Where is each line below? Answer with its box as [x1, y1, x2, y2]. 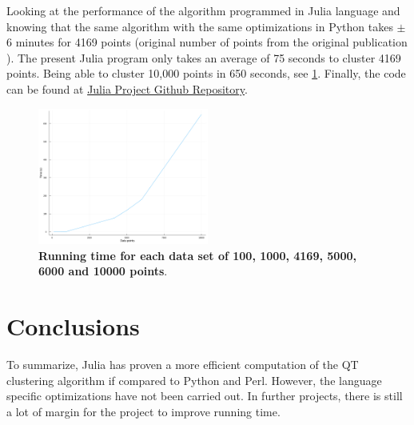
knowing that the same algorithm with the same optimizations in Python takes [6, 18, 393, 34]
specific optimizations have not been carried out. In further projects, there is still [6, 387, 403, 404]
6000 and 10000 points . [38, 263, 168, 279]
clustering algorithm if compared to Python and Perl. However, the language [6, 371, 382, 388]
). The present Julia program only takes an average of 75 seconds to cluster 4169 [6, 49, 401, 66]
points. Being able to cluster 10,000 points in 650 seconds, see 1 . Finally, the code [6, 65, 406, 82]
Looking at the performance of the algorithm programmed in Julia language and [6, 2, 400, 18]
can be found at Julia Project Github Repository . [6, 80, 248, 97]
